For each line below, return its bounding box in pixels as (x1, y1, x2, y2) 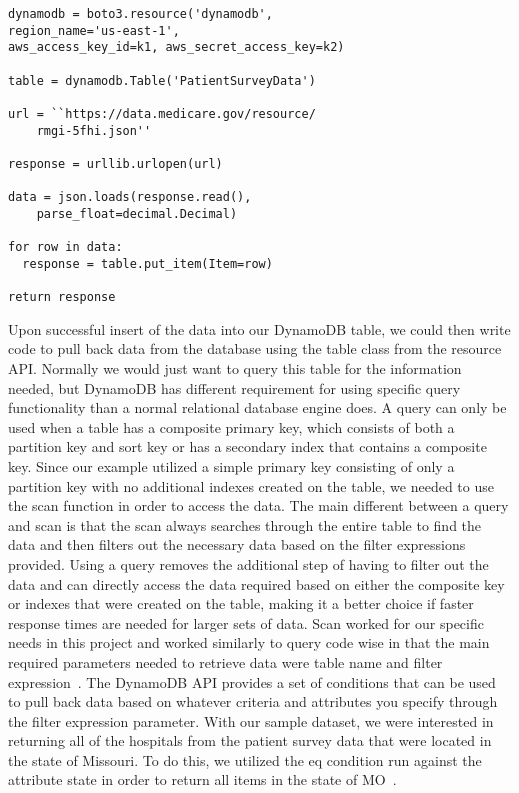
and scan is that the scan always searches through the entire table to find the (8, 514, 482, 535)
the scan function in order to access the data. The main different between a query (8, 495, 509, 516)
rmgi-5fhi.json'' (36, 123, 152, 138)
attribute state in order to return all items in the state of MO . (8, 769, 397, 790)
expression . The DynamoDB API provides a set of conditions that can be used (8, 671, 496, 692)
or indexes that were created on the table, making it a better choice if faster (8, 593, 474, 614)
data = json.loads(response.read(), (8, 190, 252, 205)
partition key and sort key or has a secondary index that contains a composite (8, 436, 487, 457)
